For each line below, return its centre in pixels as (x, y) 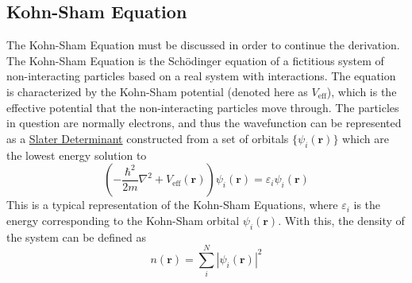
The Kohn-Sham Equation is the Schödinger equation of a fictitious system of (195, 60)
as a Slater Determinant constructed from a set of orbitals (148, 138)
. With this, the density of (341, 220)
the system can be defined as (76, 236)
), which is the (362, 91)
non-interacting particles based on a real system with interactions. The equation (201, 76)
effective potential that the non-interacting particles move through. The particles (203, 107)
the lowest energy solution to (77, 155)
